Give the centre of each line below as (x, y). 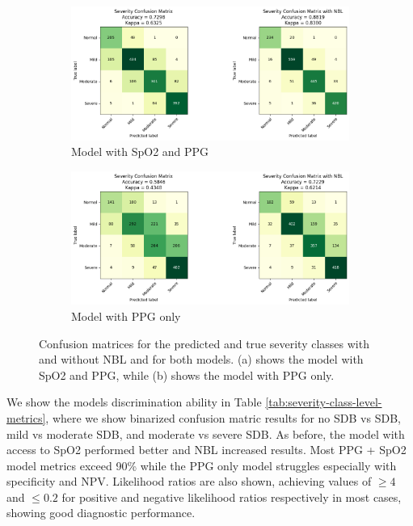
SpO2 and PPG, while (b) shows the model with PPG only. (187, 375)
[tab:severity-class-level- (324, 402)
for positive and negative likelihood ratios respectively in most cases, (232, 497)
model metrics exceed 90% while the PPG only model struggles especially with (202, 465)
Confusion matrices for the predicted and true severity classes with (204, 343)
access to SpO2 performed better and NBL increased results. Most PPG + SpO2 (206, 450)
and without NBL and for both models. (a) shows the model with (201, 359)
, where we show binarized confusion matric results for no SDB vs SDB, (223, 417)
